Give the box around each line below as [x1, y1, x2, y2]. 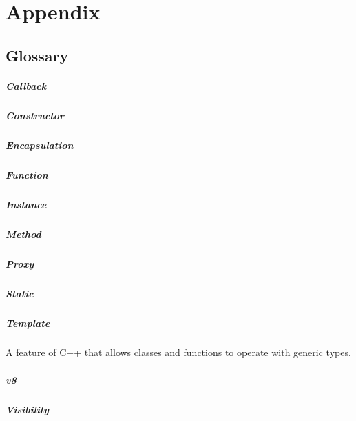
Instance [6, 197, 47, 211]
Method [6, 226, 41, 241]
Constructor [6, 108, 65, 122]
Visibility [6, 402, 50, 416]
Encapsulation [6, 137, 74, 152]
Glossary [6, 44, 69, 66]
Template [6, 315, 50, 330]
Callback [6, 78, 47, 92]
